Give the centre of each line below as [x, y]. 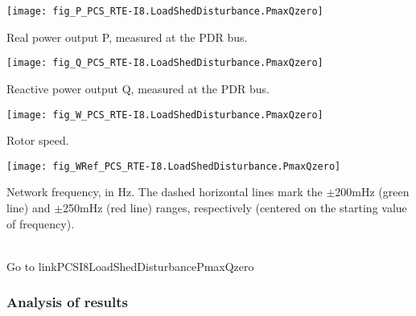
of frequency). [41, 223]
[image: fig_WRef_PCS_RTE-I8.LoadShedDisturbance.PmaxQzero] [174, 166]
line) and [29, 207]
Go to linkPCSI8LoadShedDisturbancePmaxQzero [130, 266]
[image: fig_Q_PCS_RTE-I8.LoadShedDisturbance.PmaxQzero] [165, 63]
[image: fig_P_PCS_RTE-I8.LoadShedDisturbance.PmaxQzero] [165, 11]
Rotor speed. [38, 140]
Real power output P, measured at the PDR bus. [127, 37]
